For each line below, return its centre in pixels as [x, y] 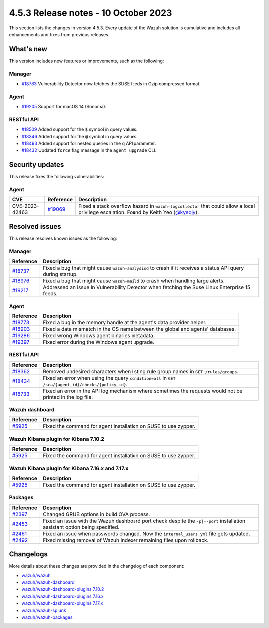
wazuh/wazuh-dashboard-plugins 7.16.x [63, 596]
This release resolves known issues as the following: [63, 238]
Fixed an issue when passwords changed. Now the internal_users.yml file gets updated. [146, 533]
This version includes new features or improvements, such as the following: [87, 61]
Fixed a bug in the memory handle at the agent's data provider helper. [125, 322]
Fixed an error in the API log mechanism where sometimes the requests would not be [143, 391]
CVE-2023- [26, 206]
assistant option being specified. [81, 527]
